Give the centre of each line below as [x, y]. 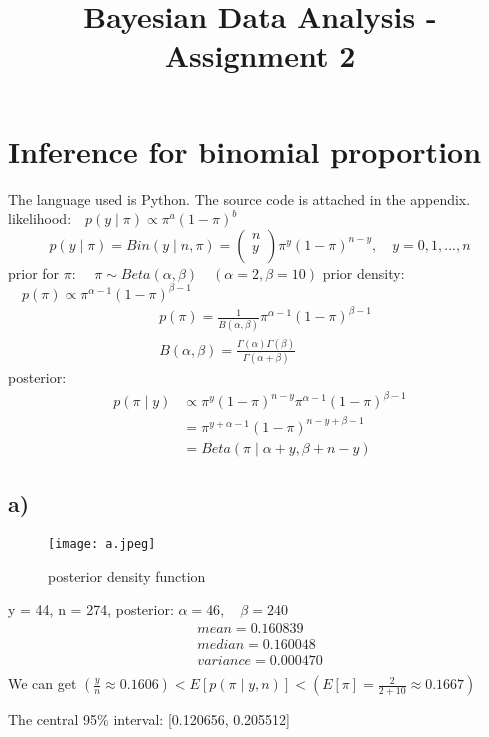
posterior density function [127, 575]
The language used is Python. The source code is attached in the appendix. [239, 198]
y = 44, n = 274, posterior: [91, 609]
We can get [42, 683]
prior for [34, 272]
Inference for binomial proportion [245, 150]
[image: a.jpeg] [102, 544]
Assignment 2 [260, 55]
